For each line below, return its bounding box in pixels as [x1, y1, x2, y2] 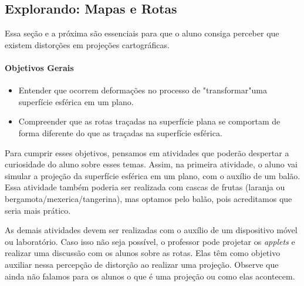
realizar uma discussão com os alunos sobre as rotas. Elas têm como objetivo [5, 247, 281, 259]
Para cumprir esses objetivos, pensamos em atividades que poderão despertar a [5, 146, 289, 159]
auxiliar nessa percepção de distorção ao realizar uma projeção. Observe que [5, 258, 279, 270]
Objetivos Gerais [5, 61, 74, 73]
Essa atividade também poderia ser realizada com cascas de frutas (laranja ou [5, 181, 285, 193]
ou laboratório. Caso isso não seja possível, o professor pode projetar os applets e [5, 235, 295, 247]
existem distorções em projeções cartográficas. [5, 38, 170, 51]
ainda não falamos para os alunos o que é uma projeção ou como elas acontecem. [5, 270, 295, 282]
